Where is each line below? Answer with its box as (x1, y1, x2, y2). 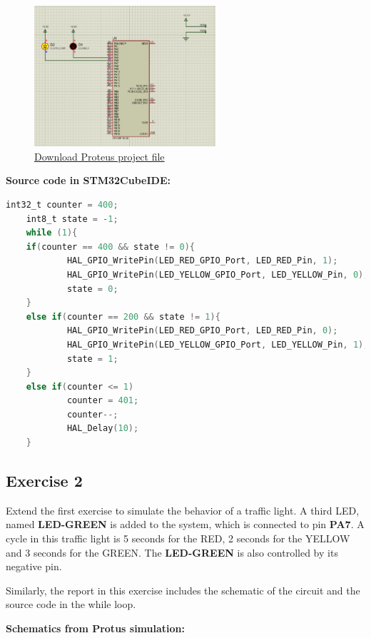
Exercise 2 (6, 470, 83, 492)
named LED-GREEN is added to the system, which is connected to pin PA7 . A (6, 517, 365, 532)
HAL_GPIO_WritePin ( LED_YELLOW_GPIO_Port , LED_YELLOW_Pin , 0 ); (66, 269, 369, 280)
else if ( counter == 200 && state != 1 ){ (26, 311, 220, 322)
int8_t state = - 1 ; (26, 213, 118, 224)
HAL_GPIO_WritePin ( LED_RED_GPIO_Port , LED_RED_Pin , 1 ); (66, 255, 338, 266)
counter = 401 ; (66, 395, 139, 406)
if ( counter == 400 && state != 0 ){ (26, 241, 195, 252)
